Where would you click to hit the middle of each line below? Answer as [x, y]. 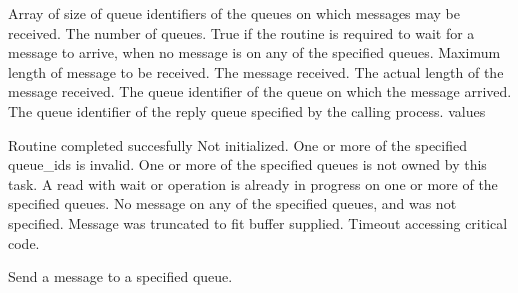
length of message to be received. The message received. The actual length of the [256, 71]
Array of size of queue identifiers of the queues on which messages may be [234, 13]
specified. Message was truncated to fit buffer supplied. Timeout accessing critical [258, 222]
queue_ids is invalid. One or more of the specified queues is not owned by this [247, 164]
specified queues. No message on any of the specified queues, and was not [232, 203]
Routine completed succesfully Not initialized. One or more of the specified [237, 144]
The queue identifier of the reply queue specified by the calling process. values [247, 110]
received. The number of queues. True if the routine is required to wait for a [241, 32]
